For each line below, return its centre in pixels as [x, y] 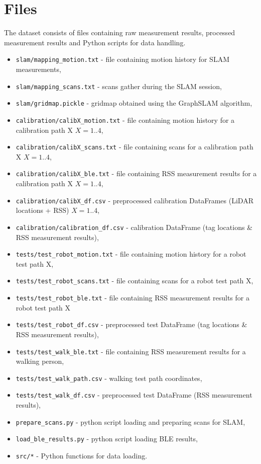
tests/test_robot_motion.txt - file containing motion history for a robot [131, 254]
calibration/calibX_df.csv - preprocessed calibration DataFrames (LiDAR [135, 200]
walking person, [40, 361]
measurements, [38, 69]
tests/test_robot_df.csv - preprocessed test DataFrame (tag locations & [132, 324]
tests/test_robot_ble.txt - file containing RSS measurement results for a [133, 298]
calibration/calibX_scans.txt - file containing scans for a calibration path [135, 147]
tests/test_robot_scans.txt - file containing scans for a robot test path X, [135, 281]
